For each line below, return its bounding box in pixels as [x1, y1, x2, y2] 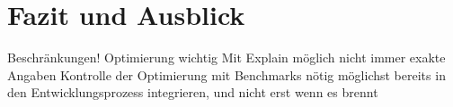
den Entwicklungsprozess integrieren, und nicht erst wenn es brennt [7, 83, 378, 102]
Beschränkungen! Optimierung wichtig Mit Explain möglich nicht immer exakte [7, 48, 446, 67]
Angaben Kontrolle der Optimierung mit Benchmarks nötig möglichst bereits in [7, 65, 446, 84]
